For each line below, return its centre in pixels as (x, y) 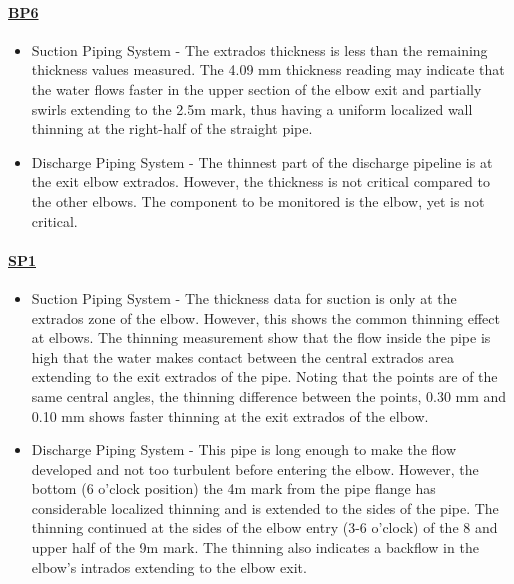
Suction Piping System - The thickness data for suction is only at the (244, 297)
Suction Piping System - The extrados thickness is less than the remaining (259, 49)
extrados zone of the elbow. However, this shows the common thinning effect (265, 317)
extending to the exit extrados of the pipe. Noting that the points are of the (264, 376)
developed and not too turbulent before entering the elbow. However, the (255, 468)
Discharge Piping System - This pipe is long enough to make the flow (244, 449)
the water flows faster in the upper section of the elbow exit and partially (256, 88)
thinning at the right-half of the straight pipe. (172, 128)
